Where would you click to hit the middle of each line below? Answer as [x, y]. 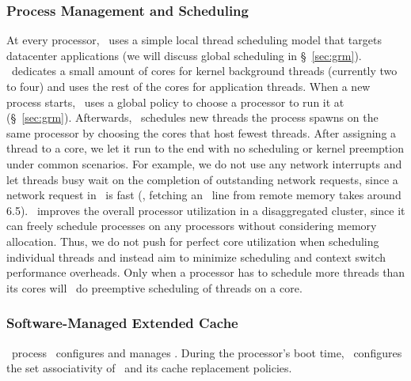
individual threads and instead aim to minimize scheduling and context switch [196, 257]
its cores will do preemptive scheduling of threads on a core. [154, 287]
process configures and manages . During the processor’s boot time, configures [207, 352]
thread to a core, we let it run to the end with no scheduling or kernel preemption [205, 148]
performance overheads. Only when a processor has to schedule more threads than [206, 272]
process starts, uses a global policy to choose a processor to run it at [175, 102]
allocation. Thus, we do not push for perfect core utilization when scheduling [193, 241]
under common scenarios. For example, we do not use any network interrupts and [204, 163]
